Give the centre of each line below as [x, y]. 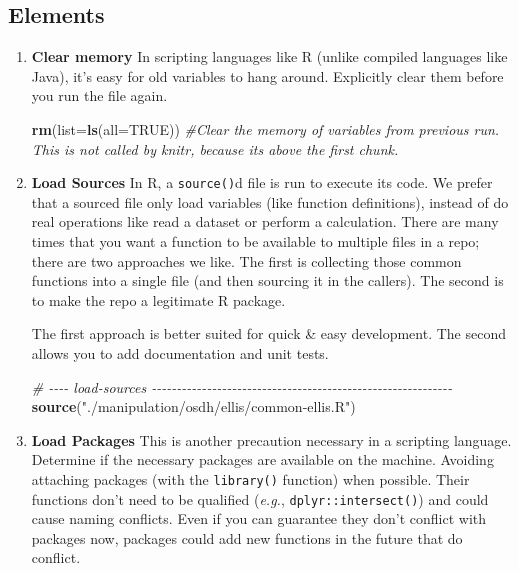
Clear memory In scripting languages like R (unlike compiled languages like [269, 56]
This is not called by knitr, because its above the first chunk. [215, 148]
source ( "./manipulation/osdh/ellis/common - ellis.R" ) [193, 406]
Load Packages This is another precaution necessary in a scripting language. [271, 439]
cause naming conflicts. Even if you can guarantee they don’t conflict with [259, 518]
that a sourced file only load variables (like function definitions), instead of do [270, 201]
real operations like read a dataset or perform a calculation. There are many [265, 221]
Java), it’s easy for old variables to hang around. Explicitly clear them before [267, 75]
